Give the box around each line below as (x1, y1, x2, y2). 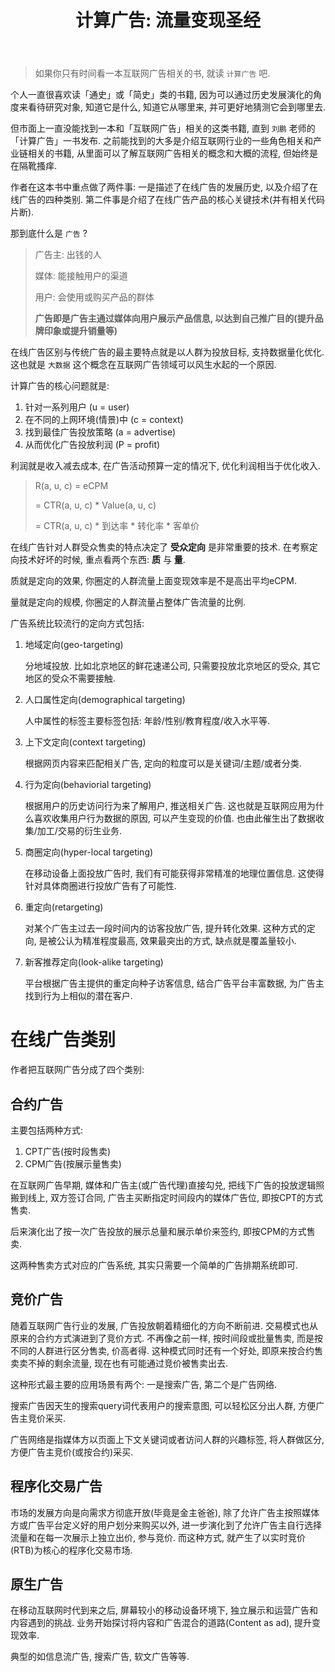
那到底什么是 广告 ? (10, 227, 88, 240)
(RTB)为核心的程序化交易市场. (10, 1544, 133, 1556)
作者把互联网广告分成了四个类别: (10, 1064, 145, 1076)
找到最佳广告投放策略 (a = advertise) (24, 426, 177, 438)
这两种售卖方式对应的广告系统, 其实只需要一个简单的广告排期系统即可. (10, 1259, 299, 1271)
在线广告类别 (10, 1029, 117, 1051)
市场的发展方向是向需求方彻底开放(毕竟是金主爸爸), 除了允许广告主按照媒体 (10, 1506, 320, 1518)
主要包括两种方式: (10, 1124, 84, 1136)
